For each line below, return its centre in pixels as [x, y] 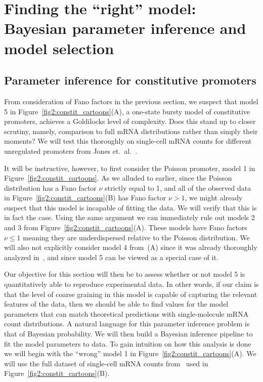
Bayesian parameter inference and [125, 28]
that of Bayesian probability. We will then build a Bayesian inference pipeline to [128, 334]
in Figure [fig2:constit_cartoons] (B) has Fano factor [85, 198]
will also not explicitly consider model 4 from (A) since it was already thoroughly [131, 247]
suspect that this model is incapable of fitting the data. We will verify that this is [130, 207]
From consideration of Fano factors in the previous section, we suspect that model [131, 101]
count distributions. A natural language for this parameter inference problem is [127, 324]
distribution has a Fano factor [50, 187]
